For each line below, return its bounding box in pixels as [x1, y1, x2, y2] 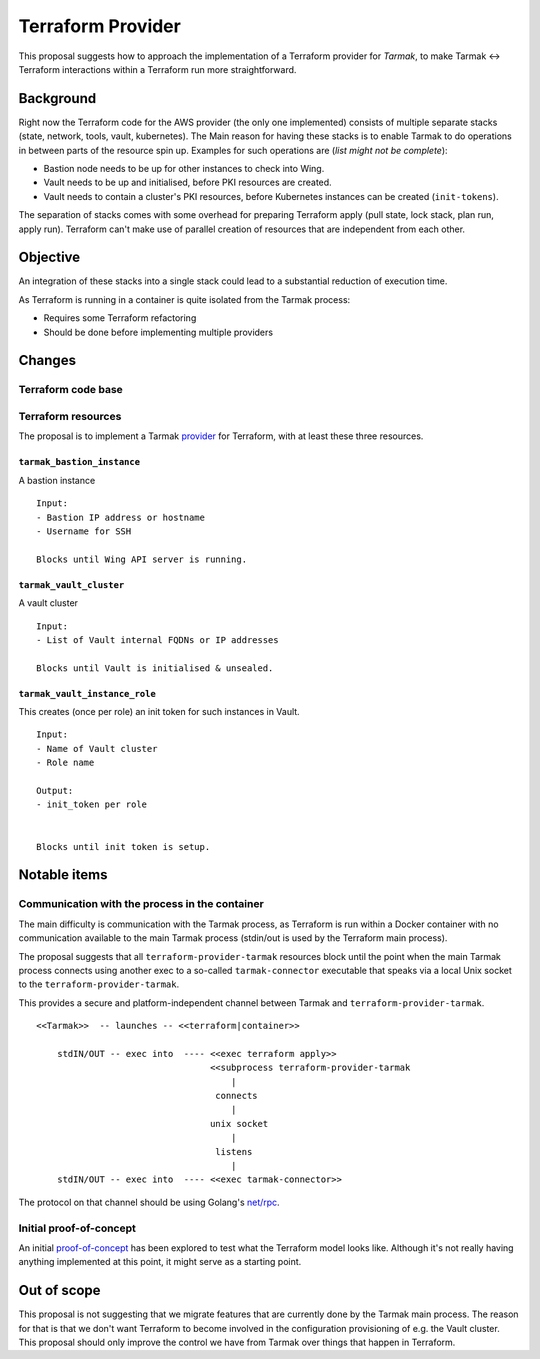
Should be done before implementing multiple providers [43, 326, 274, 338]
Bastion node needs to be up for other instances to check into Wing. [43, 163, 325, 175]
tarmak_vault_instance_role [18, 688, 157, 699]
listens [215, 1146, 253, 1157]
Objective [18, 249, 81, 266]
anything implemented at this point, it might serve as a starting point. [18, 1256, 302, 1268]
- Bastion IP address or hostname [36, 511, 205, 523]
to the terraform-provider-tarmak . [18, 978, 180, 990]
